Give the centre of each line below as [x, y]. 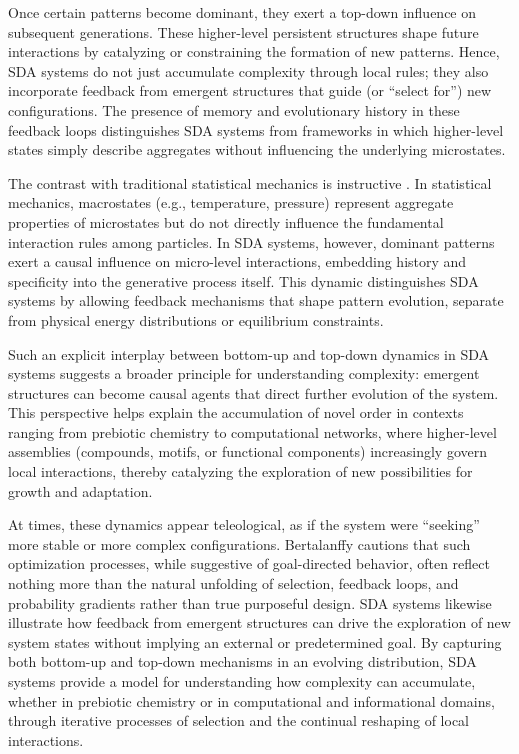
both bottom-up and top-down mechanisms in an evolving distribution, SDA [242, 661]
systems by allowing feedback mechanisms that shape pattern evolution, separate [256, 300]
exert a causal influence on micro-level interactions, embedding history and [237, 261]
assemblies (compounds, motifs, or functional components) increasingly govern [247, 451]
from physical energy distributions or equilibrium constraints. [196, 319]
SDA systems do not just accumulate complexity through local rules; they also [248, 70]
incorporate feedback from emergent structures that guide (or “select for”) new [250, 90]
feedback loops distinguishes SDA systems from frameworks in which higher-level [256, 129]
